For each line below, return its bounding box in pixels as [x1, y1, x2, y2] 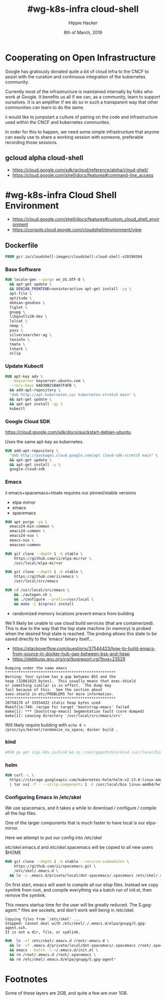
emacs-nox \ [9, 538, 35, 543]
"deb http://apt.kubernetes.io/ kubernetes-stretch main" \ [9, 392, 136, 397]
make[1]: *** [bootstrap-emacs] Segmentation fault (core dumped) [5, 709, 145, 714]
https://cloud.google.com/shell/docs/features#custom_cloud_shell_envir [12, 216, 160, 222]
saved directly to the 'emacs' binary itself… [5, 635, 93, 642]
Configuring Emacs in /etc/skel [5, 793, 82, 800]
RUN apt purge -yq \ [5, 519, 48, 525]
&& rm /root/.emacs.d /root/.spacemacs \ [9, 952, 96, 957]
